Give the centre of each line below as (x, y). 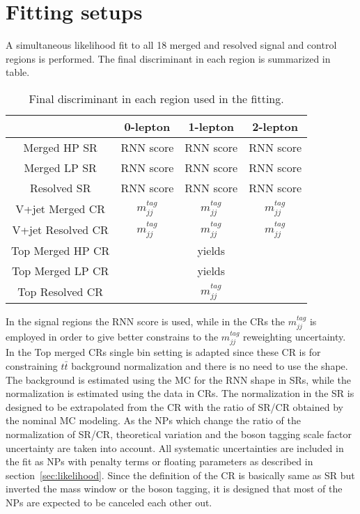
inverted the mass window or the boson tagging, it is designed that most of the (174, 489)
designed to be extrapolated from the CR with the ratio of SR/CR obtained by (174, 406)
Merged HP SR (60, 147)
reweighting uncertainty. (295, 336)
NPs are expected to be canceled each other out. (109, 502)
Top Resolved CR (61, 291)
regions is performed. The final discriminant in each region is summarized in (168, 58)
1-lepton (211, 126)
